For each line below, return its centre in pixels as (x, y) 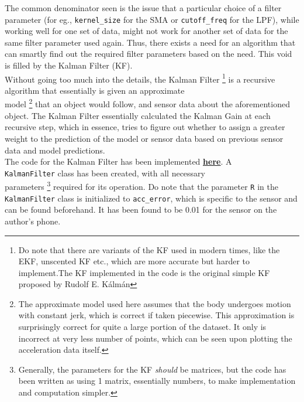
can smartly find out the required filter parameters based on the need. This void (148, 54)
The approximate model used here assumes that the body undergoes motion (155, 303)
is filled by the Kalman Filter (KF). (69, 65)
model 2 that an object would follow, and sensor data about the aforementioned (147, 103)
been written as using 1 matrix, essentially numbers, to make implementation (157, 381)
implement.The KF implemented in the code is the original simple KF (144, 272)
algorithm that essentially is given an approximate (95, 90)
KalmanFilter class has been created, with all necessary (105, 173)
